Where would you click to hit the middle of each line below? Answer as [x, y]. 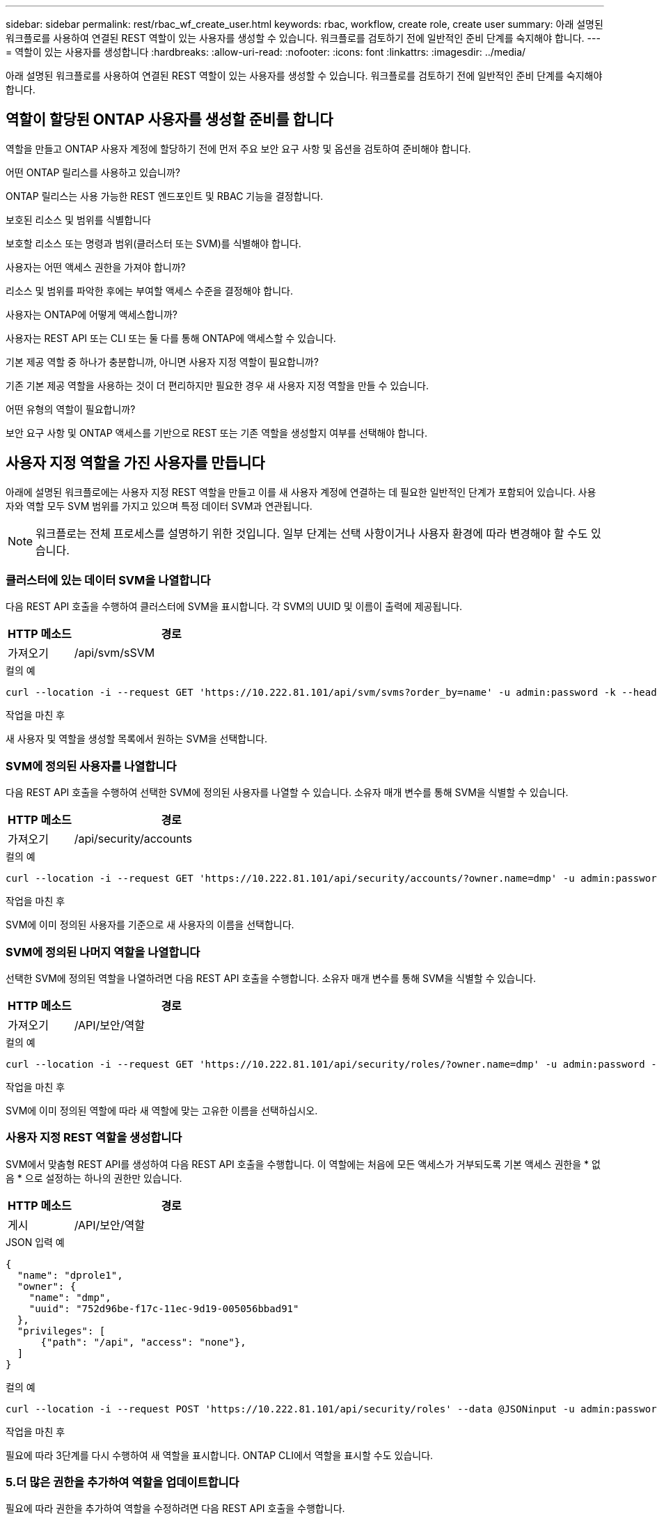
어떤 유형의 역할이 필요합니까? [71, 409]
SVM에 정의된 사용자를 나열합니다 [91, 766]
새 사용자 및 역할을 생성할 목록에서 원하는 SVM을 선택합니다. [136, 739]
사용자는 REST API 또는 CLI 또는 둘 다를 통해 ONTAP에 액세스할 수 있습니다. [171, 338]
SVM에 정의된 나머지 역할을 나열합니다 [103, 952]
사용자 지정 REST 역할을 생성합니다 [94, 1138]
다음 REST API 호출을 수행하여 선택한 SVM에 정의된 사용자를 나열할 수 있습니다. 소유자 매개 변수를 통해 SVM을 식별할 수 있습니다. [287, 793]
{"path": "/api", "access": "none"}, [143, 1342]
